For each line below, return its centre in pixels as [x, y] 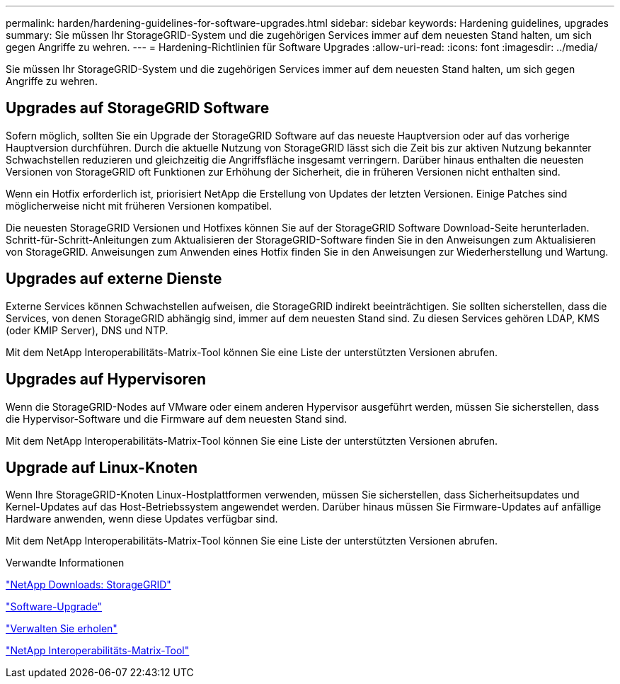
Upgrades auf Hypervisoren [106, 380]
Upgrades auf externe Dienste [114, 279]
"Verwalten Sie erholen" [62, 629]
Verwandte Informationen [65, 563]
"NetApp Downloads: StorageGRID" [88, 585]
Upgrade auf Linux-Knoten [102, 467]
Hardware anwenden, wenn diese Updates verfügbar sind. [142, 519]
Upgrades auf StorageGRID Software [138, 108]
